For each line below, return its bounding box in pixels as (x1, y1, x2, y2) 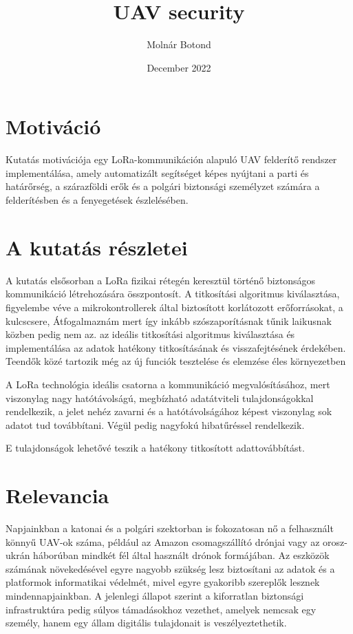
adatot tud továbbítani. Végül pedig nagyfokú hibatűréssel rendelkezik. (6, 417, 305, 432)
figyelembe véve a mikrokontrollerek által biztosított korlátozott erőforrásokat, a (6, 299, 343, 314)
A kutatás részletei (6, 233, 188, 261)
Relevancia (6, 481, 109, 509)
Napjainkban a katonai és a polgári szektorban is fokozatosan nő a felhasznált (6, 521, 334, 535)
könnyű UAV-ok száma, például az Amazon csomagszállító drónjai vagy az (6, 534, 320, 549)
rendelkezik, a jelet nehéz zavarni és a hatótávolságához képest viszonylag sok (6, 404, 332, 419)
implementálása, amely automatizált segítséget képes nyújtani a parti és (6, 165, 309, 180)
